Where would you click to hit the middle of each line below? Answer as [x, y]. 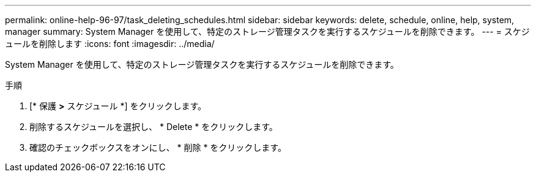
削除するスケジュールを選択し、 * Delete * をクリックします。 [154, 127]
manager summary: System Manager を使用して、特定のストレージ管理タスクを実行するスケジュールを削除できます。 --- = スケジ [267, 31]
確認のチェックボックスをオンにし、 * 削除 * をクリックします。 [158, 147]
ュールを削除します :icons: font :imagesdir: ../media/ [110, 44]
